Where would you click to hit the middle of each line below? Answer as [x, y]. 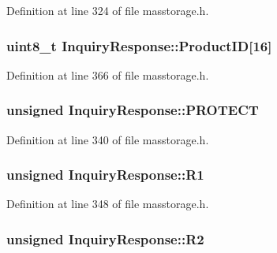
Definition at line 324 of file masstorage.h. [108, 10]
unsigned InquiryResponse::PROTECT [133, 110]
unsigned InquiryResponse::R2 [105, 238]
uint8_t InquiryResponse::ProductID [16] [139, 45]
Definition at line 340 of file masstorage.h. [108, 139]
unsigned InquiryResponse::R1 [105, 175]
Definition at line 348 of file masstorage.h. [108, 204]
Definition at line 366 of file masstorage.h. [108, 74]
